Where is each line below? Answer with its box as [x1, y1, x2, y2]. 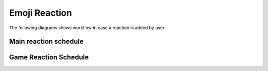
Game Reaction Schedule [9, 53, 89, 62]
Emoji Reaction [9, 7, 72, 18]
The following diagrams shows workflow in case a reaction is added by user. [9, 25, 166, 31]
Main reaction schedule [9, 37, 84, 46]
